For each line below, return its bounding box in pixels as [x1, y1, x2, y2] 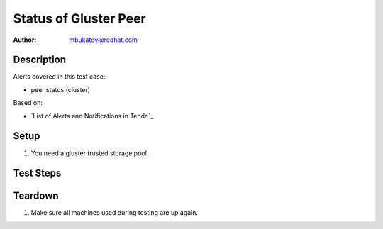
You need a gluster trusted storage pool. [30, 149, 149, 157]
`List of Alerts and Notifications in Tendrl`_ [30, 111, 154, 120]
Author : [13, 35, 37, 44]
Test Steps [13, 167, 62, 179]
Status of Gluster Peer [13, 11, 147, 26]
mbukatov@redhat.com [69, 35, 138, 44]
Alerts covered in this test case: [13, 72, 106, 81]
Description [13, 54, 67, 66]
